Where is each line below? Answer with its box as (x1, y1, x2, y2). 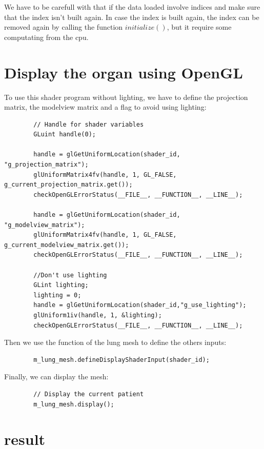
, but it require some (167, 22, 232, 32)
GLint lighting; (33, 281, 89, 289)
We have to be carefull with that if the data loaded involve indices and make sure (4, 2, 260, 12)
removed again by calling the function (4, 22, 123, 32)
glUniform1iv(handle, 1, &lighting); (33, 311, 162, 319)
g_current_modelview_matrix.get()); (4, 241, 129, 249)
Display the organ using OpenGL (4, 62, 243, 83)
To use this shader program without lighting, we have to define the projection (4, 91, 248, 102)
